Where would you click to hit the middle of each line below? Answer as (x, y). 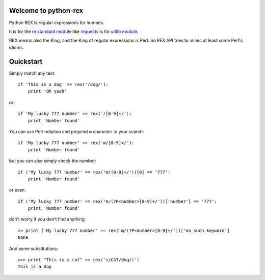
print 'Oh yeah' (47, 91)
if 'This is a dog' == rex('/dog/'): (63, 84)
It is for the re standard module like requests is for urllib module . (74, 31)
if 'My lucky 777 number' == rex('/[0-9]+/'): (75, 114)
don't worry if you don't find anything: (47, 219)
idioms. (16, 47)
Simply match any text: (32, 73)
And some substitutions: (34, 249)
